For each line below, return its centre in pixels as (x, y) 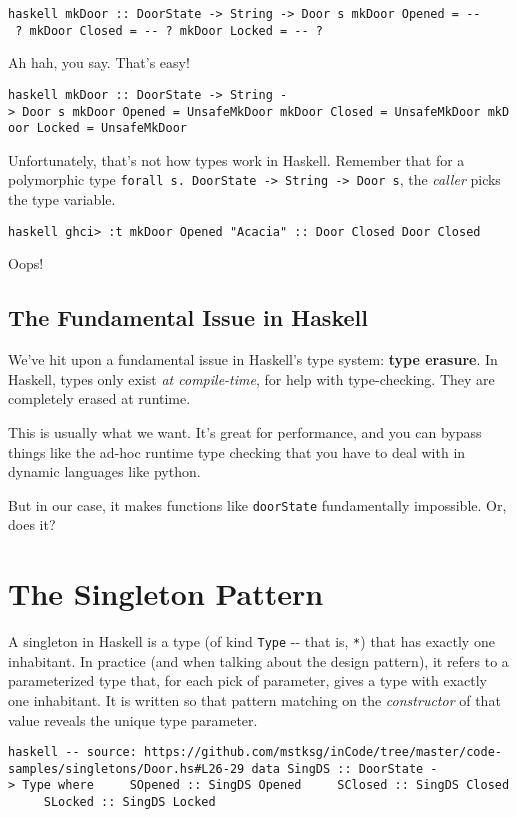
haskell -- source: (72, 752)
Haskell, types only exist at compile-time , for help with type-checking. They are (251, 378)
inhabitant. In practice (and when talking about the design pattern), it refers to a (258, 660)
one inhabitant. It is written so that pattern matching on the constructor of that (254, 699)
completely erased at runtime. (99, 398)
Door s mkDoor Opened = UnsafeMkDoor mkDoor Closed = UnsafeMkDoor (251, 111)
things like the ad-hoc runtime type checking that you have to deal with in (237, 451)
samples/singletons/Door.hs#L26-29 (126, 768)
